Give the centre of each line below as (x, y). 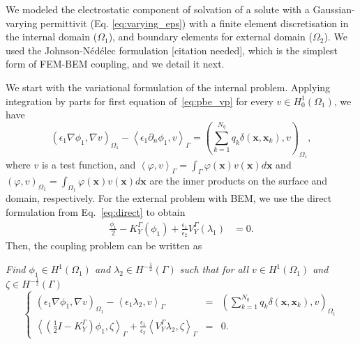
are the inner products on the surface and (239, 181)
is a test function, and (89, 165)
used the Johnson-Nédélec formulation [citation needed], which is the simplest (172, 50)
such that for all (214, 269)
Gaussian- (334, 9)
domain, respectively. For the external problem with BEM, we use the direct (169, 198)
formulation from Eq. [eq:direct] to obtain (96, 212)
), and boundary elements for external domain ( (210, 37)
